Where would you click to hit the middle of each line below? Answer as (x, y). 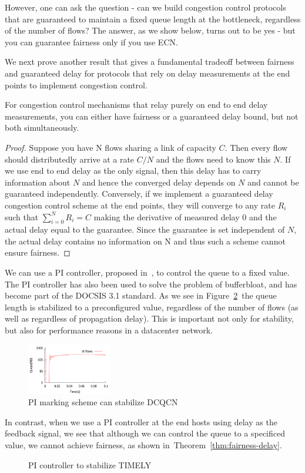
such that (22, 216)
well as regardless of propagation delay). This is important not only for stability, (149, 318)
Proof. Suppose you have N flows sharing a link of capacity (110, 147)
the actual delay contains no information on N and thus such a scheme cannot (145, 241)
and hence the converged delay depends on (159, 182)
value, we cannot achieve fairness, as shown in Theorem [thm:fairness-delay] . (143, 444)
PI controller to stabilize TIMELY (90, 464)
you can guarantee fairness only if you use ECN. (91, 42)
